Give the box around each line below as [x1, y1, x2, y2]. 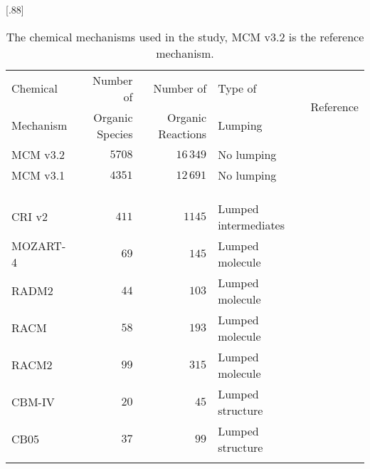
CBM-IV [11, 393, 55, 411]
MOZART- [11, 237, 66, 254]
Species [97, 125, 133, 142]
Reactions [158, 125, 207, 142]
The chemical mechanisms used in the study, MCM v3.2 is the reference [6, 28, 364, 45]
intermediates [218, 216, 285, 233]
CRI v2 [11, 208, 48, 225]
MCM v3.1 [11, 166, 65, 183]
